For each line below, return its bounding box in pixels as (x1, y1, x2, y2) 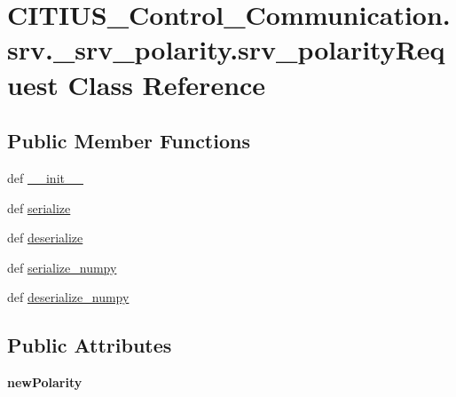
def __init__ (7, 168, 83, 187)
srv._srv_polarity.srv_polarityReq (7, 31, 445, 67)
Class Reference (67, 66, 266, 102)
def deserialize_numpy (7, 288, 130, 306)
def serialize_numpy (7, 258, 117, 276)
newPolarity (7, 373, 83, 392)
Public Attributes (7, 331, 172, 359)
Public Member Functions (7, 127, 250, 155)
